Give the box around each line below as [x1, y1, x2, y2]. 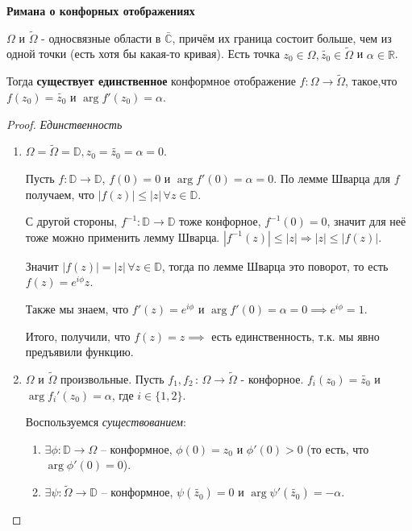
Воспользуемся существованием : [25, 413, 186, 430]
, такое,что [345, 73, 397, 89]
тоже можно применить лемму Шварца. [25, 228, 220, 245]
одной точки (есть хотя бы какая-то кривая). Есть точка [6, 45, 280, 62]
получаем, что [25, 185, 94, 202]
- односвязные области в [41, 29, 161, 46]
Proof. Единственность [6, 115, 123, 132]
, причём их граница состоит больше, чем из [172, 29, 392, 46]
